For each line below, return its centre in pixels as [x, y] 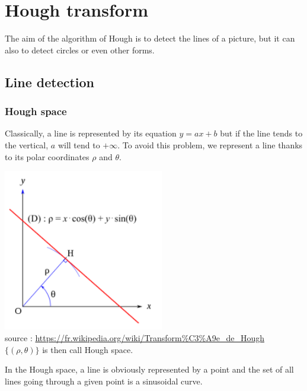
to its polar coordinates [47, 156]
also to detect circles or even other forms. [80, 50]
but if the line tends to [261, 133]
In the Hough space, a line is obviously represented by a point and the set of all [149, 369]
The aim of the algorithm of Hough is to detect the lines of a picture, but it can [150, 38]
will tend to [79, 144]
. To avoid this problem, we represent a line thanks [210, 144]
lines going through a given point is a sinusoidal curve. [104, 381]
